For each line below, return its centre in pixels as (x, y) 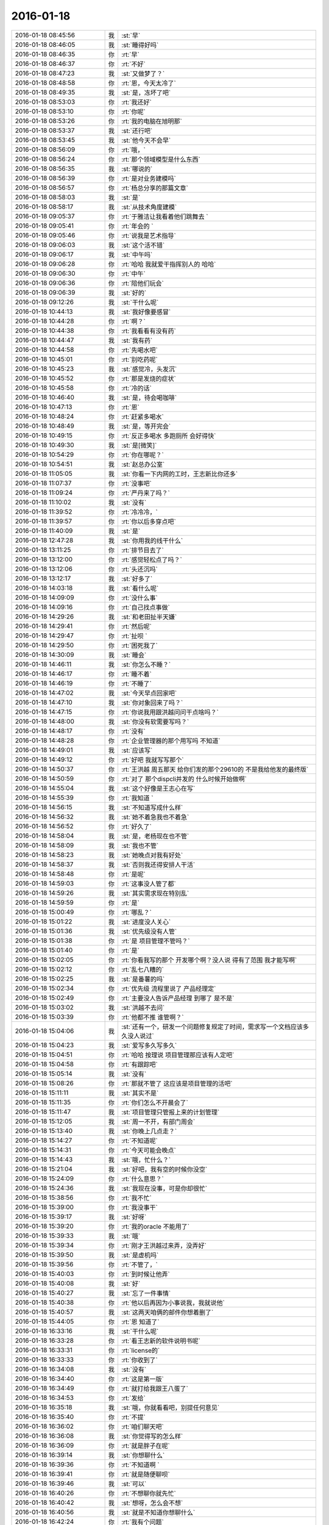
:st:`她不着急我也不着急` (155, 817)
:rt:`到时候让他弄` (145, 1274)
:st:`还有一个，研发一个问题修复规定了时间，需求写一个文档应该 (212, 1027)
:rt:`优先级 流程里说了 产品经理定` (168, 988)
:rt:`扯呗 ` (134, 636)
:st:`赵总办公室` (143, 464)
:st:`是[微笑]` (139, 445)
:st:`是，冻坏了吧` (146, 93)
